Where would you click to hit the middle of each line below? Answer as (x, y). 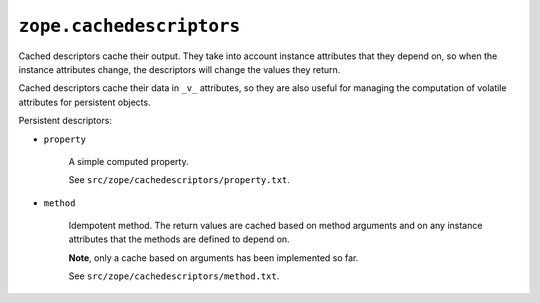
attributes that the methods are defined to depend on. (179, 239)
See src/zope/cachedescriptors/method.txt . (174, 276)
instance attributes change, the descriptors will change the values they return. (179, 69)
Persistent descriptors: (65, 121)
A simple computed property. (128, 161)
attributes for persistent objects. (84, 102)
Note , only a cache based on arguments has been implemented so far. (213, 257)
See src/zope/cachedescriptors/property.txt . (179, 180)
